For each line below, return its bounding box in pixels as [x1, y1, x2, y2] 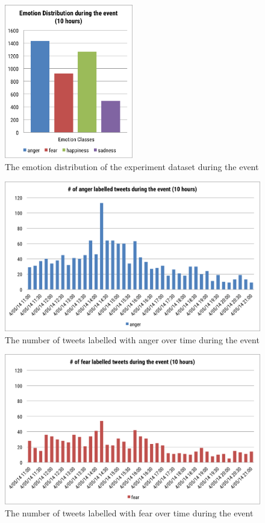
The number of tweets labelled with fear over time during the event [5, 506, 254, 519]
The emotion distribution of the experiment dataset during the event [5, 160, 259, 173]
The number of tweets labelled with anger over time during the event [5, 333, 260, 346]
